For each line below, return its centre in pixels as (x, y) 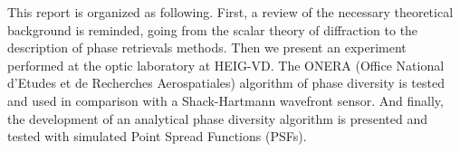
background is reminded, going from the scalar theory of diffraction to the (213, 29)
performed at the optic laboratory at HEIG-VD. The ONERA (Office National (226, 65)
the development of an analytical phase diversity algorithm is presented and (217, 118)
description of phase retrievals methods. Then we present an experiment (207, 47)
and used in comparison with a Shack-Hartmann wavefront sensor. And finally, (225, 100)
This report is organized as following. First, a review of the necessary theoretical (230, 12)
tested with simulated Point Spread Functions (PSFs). (157, 136)
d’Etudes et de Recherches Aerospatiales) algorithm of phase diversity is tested (226, 83)
